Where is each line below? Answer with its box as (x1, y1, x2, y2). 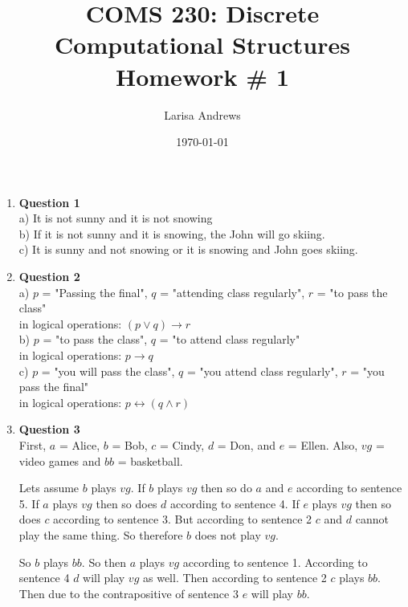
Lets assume (18, 479, 80, 496)
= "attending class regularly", (160, 283, 305, 300)
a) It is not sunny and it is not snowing (18, 210, 213, 226)
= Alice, (59, 437, 100, 453)
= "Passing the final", (42, 283, 148, 300)
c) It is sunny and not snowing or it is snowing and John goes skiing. (18, 241, 358, 258)
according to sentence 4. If (170, 495, 300, 511)
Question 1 (18, 194, 80, 210)
